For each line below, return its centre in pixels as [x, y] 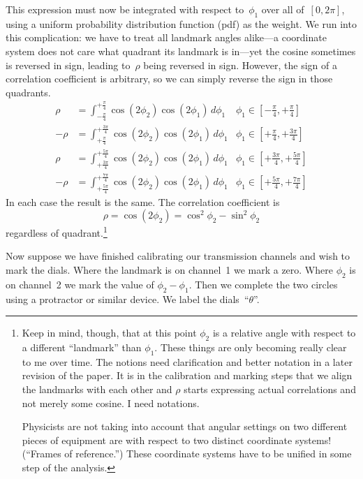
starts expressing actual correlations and [270, 389]
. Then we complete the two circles [263, 284]
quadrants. [28, 92]
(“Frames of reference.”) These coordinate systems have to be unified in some [187, 454]
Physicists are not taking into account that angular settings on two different [185, 426]
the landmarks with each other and [97, 389]
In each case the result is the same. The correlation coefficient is [143, 201]
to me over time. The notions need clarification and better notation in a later [187, 361]
